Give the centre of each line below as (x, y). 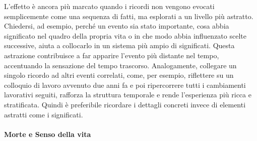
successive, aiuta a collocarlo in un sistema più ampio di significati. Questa (119, 45)
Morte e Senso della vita (48, 134)
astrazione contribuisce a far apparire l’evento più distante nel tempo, (112, 55)
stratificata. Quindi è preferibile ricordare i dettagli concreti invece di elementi (125, 104)
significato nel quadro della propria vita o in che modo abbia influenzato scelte (125, 35)
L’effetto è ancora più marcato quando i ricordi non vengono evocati (109, 6)
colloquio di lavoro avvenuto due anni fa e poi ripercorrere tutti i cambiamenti (125, 85)
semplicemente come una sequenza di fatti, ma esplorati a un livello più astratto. (129, 16)
